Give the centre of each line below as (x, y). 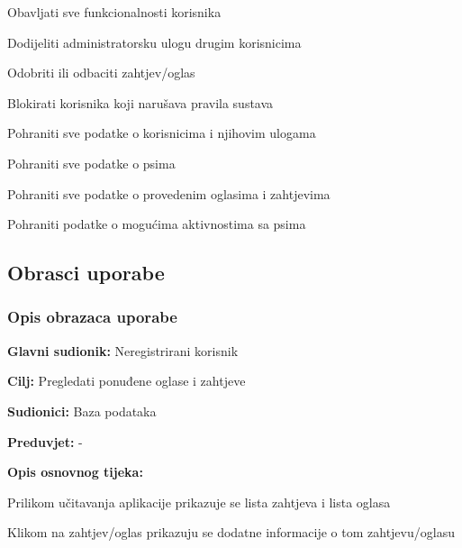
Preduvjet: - (45, 441)
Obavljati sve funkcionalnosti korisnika (114, 12)
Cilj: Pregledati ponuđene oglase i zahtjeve (127, 381)
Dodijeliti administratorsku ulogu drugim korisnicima (154, 42)
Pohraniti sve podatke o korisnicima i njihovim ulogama (162, 133)
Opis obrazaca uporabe (92, 317)
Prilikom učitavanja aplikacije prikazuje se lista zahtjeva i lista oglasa (199, 502)
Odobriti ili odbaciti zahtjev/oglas (101, 73)
